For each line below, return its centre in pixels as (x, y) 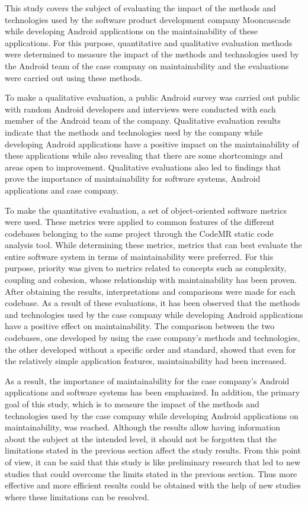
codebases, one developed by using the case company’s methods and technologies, (153, 338)
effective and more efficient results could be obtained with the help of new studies (153, 485)
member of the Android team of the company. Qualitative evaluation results (143, 120)
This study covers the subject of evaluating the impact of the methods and (140, 8)
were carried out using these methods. (74, 77)
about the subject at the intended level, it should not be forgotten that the (141, 438)
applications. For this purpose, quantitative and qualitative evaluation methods (149, 42)
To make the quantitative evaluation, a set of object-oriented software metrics (146, 210)
